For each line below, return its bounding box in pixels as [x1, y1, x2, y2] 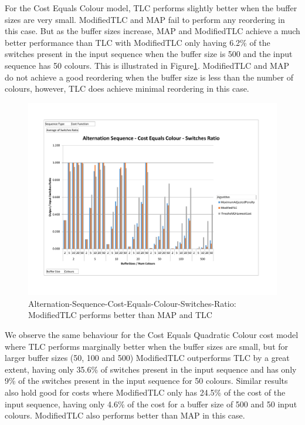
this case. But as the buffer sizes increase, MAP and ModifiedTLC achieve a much [5, 25, 300, 37]
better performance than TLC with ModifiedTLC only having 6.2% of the [5, 36, 270, 48]
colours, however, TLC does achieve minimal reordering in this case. [5, 82, 249, 95]
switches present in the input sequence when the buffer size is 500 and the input [5, 48, 293, 60]
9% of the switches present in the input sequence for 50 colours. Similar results [5, 374, 288, 387]
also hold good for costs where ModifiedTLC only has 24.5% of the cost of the [5, 386, 286, 399]
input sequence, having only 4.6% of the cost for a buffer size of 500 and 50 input [5, 397, 297, 410]
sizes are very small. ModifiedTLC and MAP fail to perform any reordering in [5, 13, 285, 25]
